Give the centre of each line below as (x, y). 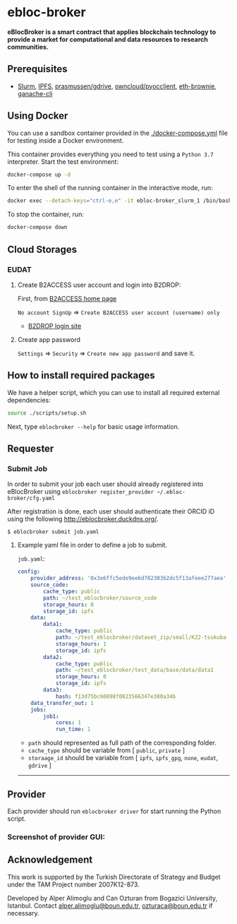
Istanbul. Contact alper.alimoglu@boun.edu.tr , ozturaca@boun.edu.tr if (110, 906)
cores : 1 (68, 723)
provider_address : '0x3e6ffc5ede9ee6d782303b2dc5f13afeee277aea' (129, 579)
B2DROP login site (55, 326)
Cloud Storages (42, 249)
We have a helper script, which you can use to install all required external (114, 392)
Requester (31, 448)
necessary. (24, 913)
